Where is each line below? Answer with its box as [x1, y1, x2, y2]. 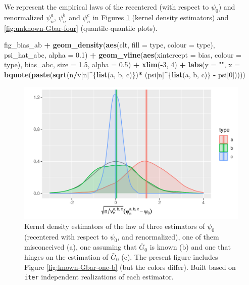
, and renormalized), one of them [117, 231, 219, 242]
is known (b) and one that [150, 242, 231, 252]
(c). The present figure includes [121, 252, 218, 262]
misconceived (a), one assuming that [24, 242, 137, 252]
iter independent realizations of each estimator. [24, 271, 174, 282]
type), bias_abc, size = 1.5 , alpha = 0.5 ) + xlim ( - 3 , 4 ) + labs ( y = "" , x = [4, 59, 240, 70]
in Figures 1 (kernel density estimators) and [92, 12, 229, 22]
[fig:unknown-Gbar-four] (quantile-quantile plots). [4, 22, 158, 33]
